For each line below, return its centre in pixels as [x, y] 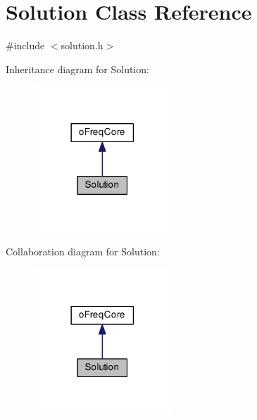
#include [25, 45]
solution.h [82, 45]
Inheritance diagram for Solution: [77, 69]
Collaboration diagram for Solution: [83, 252]
